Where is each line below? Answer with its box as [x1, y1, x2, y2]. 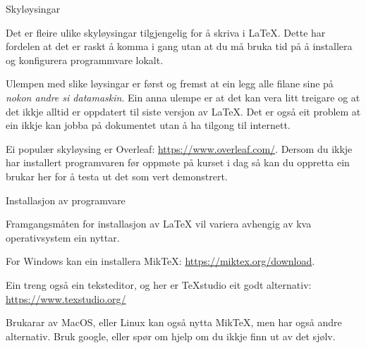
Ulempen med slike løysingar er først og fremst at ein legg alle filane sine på [6, 76, 334, 91]
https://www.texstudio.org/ [6, 291, 126, 306]
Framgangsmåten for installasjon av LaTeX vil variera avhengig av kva [6, 216, 312, 231]
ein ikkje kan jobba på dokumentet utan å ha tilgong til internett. [6, 118, 291, 132]
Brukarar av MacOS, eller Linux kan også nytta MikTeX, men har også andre [6, 315, 342, 330]
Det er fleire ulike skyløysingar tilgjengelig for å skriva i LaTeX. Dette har [6, 25, 326, 39]
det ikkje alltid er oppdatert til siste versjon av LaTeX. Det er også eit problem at [6, 104, 361, 118]
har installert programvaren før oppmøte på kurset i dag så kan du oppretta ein [6, 155, 350, 170]
